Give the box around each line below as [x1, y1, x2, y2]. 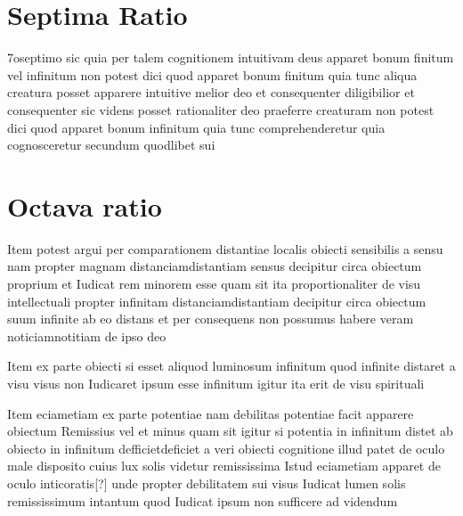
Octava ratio [7, 187, 162, 224]
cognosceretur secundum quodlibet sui [7, 135, 215, 154]
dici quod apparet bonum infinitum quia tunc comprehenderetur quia [7, 118, 386, 136]
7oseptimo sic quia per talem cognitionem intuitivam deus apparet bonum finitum [7, 48, 454, 67]
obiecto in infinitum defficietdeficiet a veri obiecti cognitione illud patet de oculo [7, 438, 445, 457]
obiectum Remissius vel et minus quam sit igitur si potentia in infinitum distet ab [7, 422, 453, 440]
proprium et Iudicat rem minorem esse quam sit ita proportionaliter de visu [7, 274, 421, 292]
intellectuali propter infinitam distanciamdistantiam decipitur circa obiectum [7, 291, 426, 310]
